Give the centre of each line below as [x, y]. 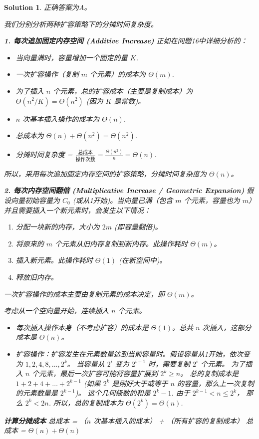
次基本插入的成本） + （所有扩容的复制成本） [168, 420]
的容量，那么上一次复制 [215, 383]
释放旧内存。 [37, 277]
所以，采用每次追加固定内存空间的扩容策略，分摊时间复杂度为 [105, 173]
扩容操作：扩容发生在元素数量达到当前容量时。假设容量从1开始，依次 [129, 353]
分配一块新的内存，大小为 [58, 227]
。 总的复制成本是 [210, 373]
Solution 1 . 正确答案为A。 [48, 7]
